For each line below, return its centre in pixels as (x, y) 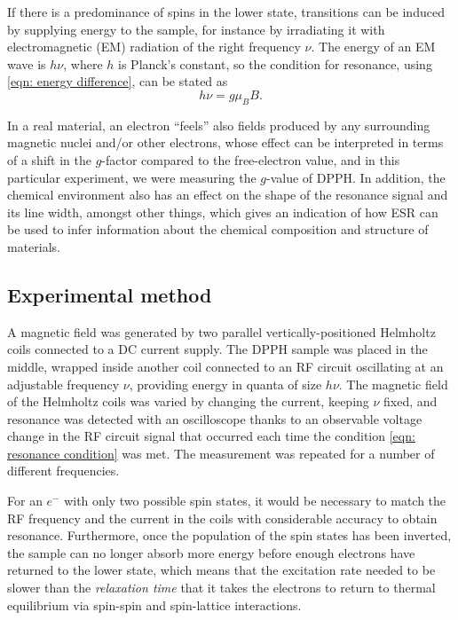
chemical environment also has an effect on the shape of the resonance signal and (228, 195)
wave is (27, 63)
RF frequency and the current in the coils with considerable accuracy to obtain (222, 518)
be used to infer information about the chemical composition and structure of (218, 229)
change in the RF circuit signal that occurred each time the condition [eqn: (211, 436)
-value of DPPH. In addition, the (356, 177)
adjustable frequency (63, 384)
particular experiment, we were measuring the (132, 177)
